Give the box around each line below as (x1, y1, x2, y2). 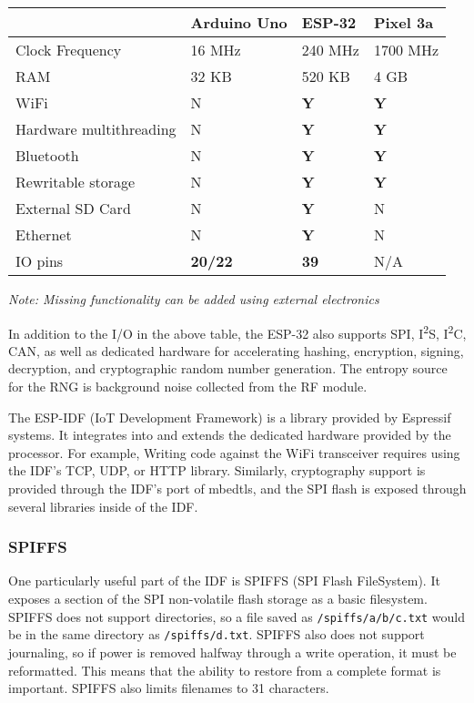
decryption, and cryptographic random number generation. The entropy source (8, 359, 448, 378)
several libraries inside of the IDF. (8, 496, 198, 515)
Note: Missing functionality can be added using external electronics (8, 290, 379, 308)
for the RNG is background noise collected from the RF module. (8, 377, 368, 396)
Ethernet (15, 224, 72, 245)
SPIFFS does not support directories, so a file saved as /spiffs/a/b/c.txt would (8, 606, 466, 626)
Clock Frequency (15, 39, 122, 60)
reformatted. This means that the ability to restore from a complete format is (8, 660, 441, 679)
